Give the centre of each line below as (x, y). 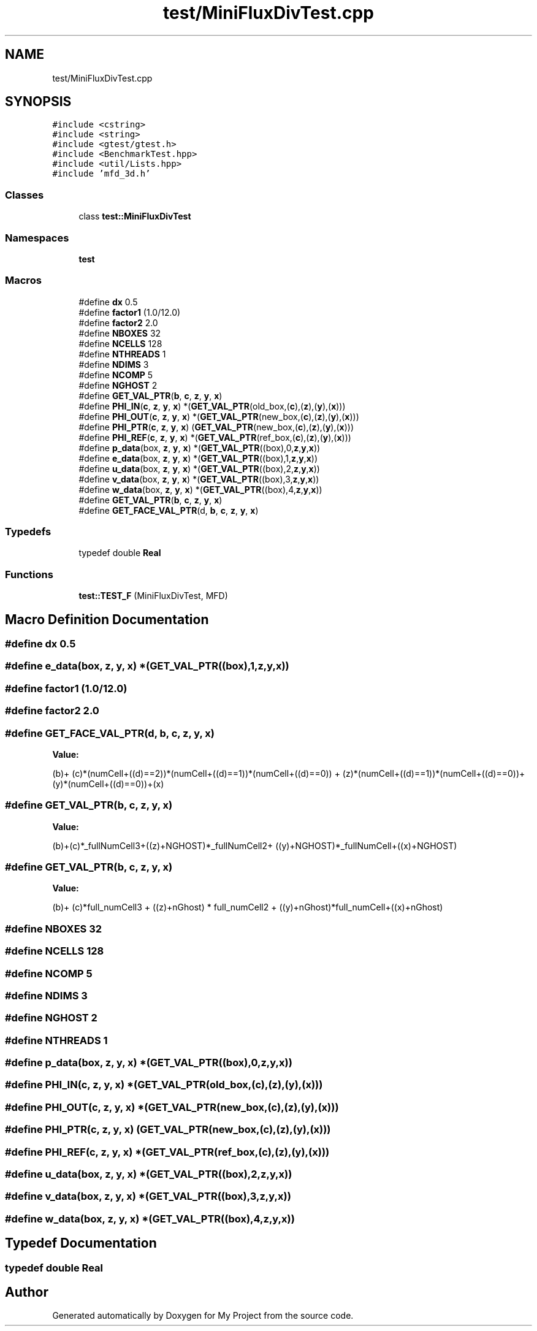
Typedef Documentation (81, 1243)
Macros (23, 280)
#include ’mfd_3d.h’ (101, 174)
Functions (29, 574)
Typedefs (28, 532)
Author (27, 1292)
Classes (25, 195)
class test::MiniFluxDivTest (135, 216)
